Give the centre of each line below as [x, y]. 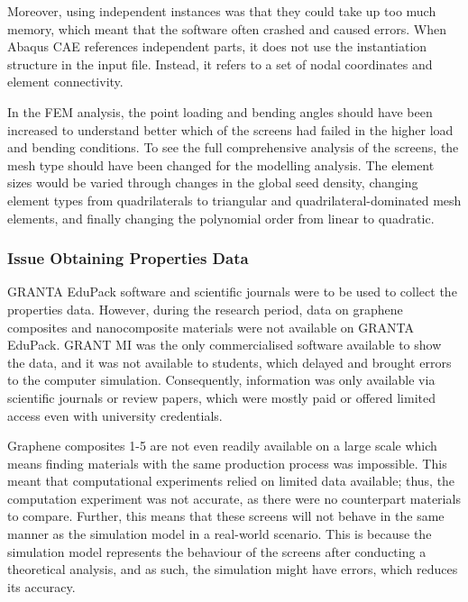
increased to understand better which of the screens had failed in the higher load [230, 129]
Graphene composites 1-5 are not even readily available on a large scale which [222, 446]
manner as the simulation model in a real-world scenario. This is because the [220, 534]
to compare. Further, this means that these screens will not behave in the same [226, 516]
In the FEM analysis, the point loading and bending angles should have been [220, 111]
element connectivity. [65, 82]
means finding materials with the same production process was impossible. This [227, 463]
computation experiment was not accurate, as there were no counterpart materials [234, 498]
